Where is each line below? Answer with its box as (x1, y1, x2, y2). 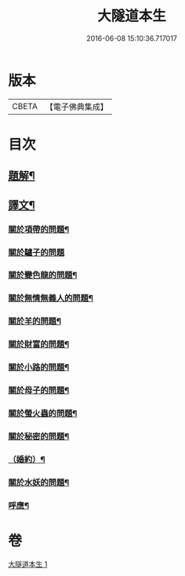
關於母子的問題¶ (8, 385, 70, 396)
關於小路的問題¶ (8, 362, 70, 373)
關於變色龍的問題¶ (8, 270, 78, 281)
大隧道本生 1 (8, 559, 48, 569)
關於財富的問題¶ (8, 339, 70, 350)
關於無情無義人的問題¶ (8, 293, 94, 304)
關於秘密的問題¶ (8, 431, 70, 442)
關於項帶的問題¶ (8, 224, 70, 235)
